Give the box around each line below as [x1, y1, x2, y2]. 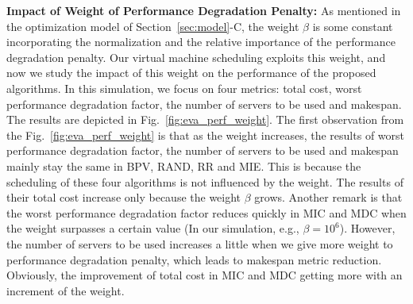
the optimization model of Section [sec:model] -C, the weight [6, 17, 299, 34]
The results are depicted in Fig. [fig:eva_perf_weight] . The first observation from [6, 111, 404, 128]
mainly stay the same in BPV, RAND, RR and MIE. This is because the [6, 157, 361, 174]
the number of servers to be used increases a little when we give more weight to [6, 235, 393, 252]
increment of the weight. [6, 282, 125, 298]
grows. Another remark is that [254, 189, 403, 206]
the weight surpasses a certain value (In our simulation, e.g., [6, 220, 299, 237]
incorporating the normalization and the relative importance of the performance [6, 33, 396, 50]
